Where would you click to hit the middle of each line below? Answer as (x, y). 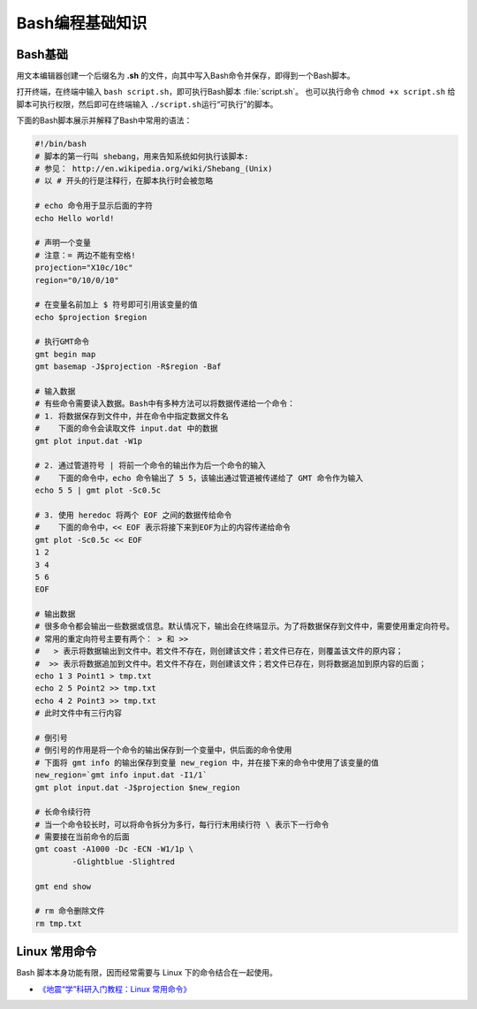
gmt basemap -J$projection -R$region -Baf (128, 367)
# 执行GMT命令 (62, 342)
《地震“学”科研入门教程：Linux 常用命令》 (115, 989)
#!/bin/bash (61, 144)
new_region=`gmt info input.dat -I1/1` (121, 775)
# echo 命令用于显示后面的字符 (94, 206)
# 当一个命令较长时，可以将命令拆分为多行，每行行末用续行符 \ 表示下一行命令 (182, 824)
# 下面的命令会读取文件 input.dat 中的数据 (126, 428)
